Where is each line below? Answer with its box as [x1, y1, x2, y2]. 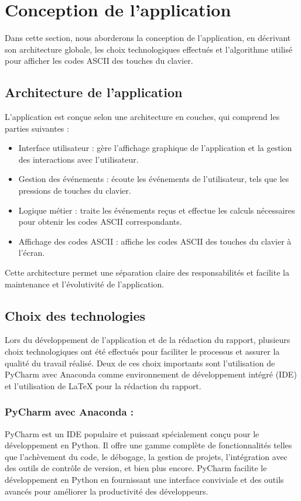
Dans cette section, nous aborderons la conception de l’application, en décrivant [5, 32, 291, 44]
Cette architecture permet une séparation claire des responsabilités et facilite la [5, 266, 289, 279]
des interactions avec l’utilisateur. [18, 153, 139, 165]
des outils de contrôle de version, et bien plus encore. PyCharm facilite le [5, 462, 267, 474]
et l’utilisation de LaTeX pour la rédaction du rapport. [5, 379, 201, 392]
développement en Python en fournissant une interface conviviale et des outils [5, 473, 284, 485]
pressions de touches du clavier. [18, 184, 131, 197]
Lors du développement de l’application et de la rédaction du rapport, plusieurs [5, 334, 290, 346]
